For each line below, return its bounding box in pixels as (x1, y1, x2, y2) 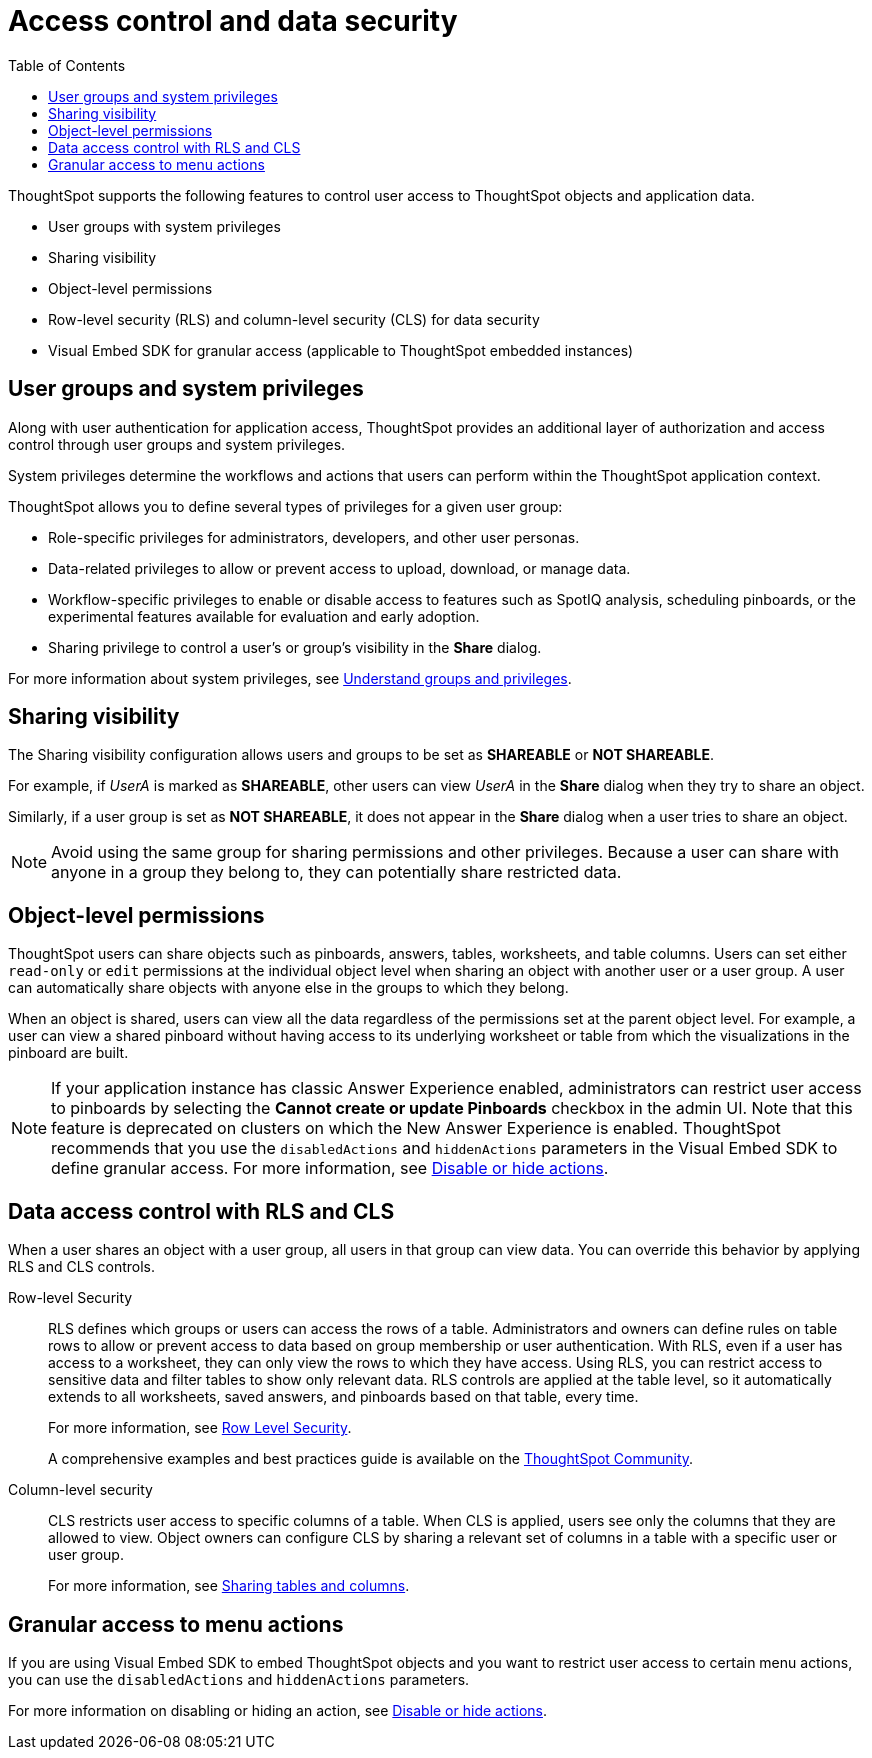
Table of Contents (8, 56, 126, 74)
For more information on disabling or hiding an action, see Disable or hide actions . (8, 1701, 547, 1719)
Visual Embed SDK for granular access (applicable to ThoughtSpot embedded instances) (48, 341, 634, 359)
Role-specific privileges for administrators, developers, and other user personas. (48, 528, 580, 546)
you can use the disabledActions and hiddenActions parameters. (8, 1670, 470, 1688)
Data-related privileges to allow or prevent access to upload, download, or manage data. (48, 559, 631, 577)
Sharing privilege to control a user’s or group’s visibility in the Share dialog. (48, 638, 542, 656)
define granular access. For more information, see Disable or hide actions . (51, 1158, 609, 1179)
